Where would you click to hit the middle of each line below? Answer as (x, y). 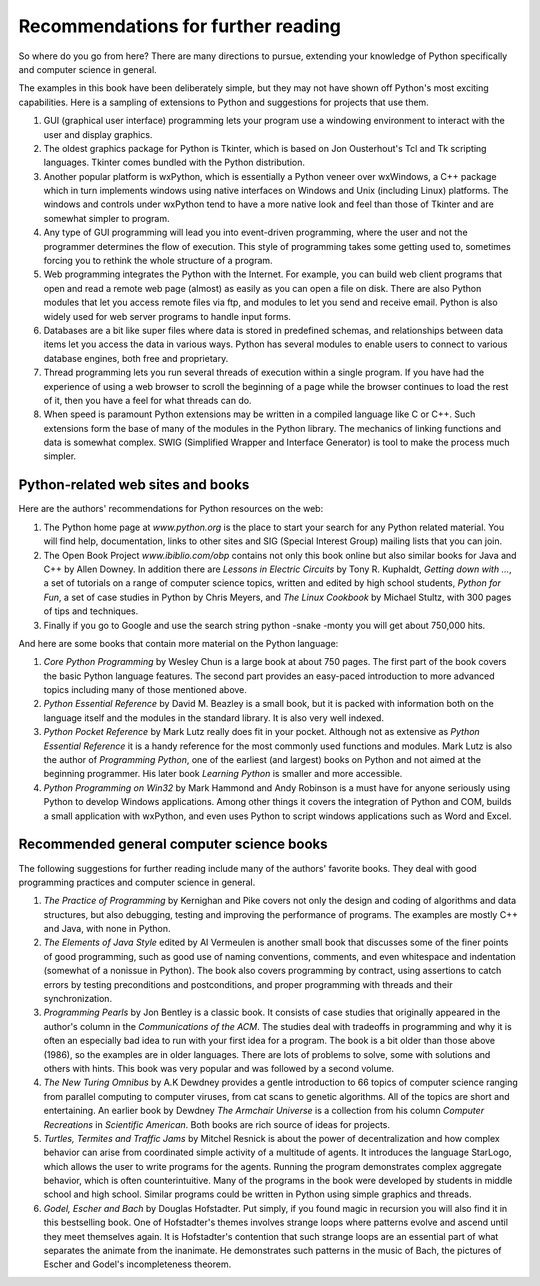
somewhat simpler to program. (106, 218)
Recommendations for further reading (180, 26)
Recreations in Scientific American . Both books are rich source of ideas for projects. (216, 1124)
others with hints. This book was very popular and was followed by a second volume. (219, 1068)
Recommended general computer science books (173, 844)
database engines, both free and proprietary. (136, 358)
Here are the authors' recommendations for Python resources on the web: (171, 509)
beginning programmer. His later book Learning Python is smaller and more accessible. (223, 774)
